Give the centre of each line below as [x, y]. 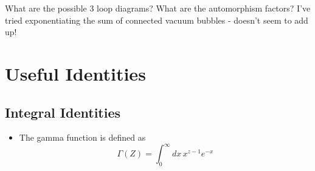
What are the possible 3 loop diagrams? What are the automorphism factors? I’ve [158, 8]
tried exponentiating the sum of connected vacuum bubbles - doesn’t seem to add [157, 20]
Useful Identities [75, 73]
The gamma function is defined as [82, 137]
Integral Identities [63, 112]
